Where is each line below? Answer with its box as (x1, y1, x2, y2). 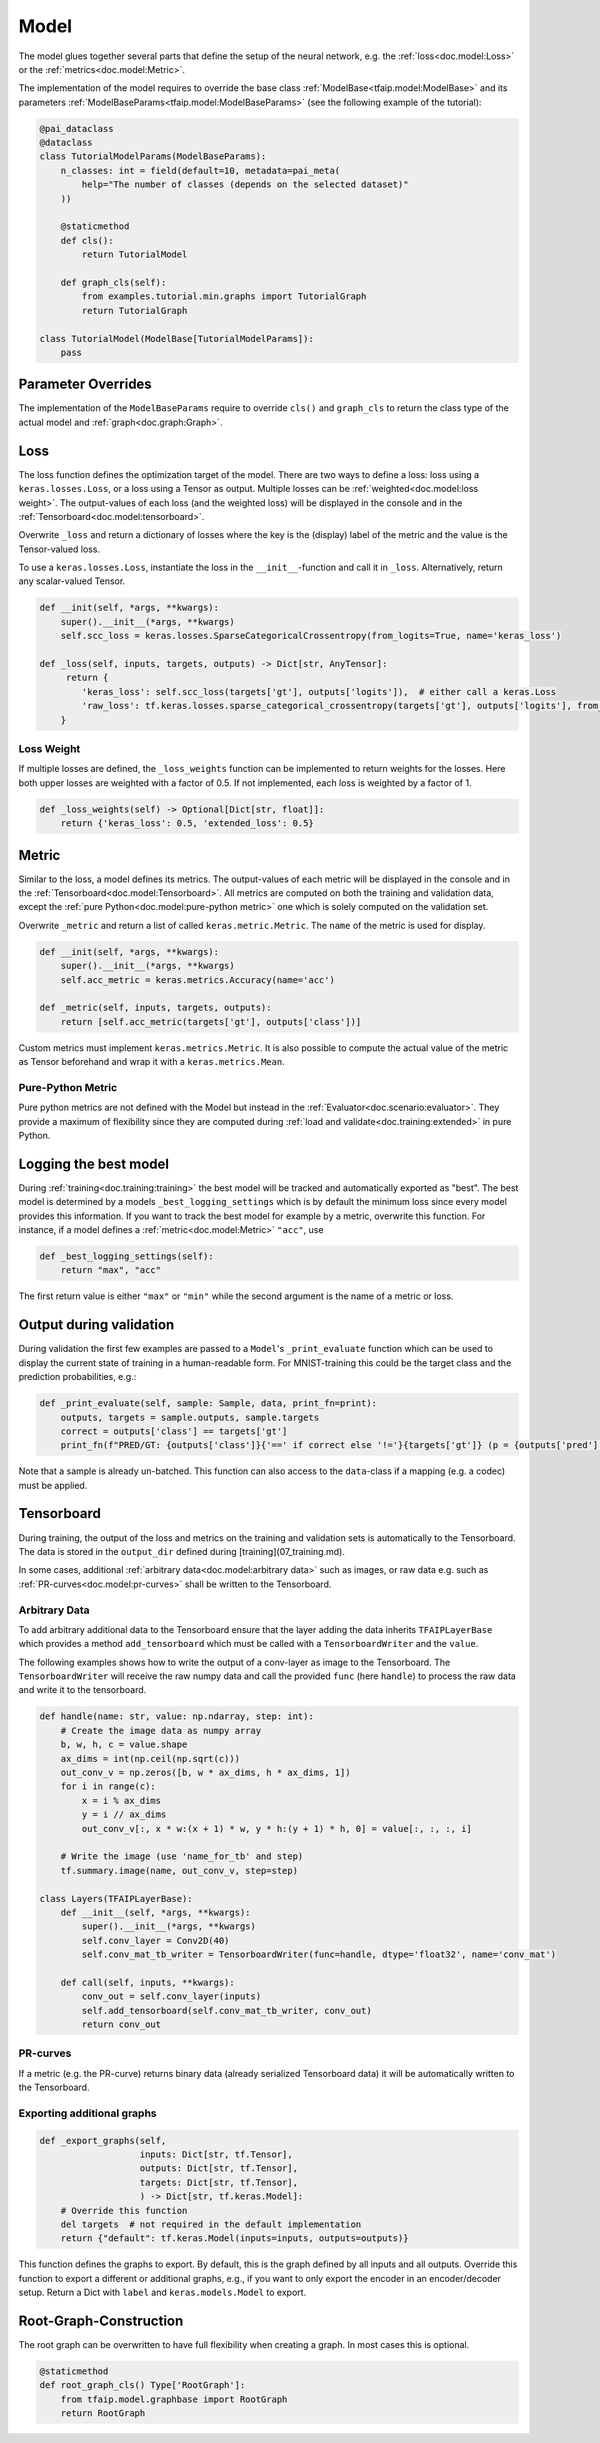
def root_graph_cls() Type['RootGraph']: (39, 2380, 246, 2391)
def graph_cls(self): (60, 277, 167, 288)
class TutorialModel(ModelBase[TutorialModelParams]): (39, 333, 314, 344)
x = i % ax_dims (81, 1795, 162, 1806)
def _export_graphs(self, (39, 2135, 167, 2146)
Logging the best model (18, 1155, 170, 1172)
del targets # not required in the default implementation (60, 2219, 362, 2230)
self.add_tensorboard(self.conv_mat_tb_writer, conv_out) (81, 2005, 372, 2016)
